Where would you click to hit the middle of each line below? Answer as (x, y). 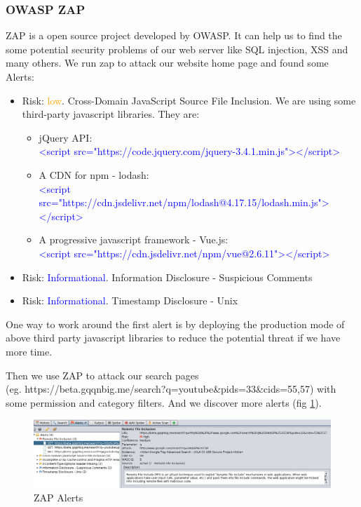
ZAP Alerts (59, 498)
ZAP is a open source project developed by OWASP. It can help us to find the (174, 35)
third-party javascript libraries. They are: (111, 114)
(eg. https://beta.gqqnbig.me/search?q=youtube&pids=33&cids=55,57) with (171, 389)
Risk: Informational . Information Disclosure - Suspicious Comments (167, 277)
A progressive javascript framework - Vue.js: (134, 239)
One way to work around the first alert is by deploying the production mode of (175, 324)
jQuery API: (66, 137)
